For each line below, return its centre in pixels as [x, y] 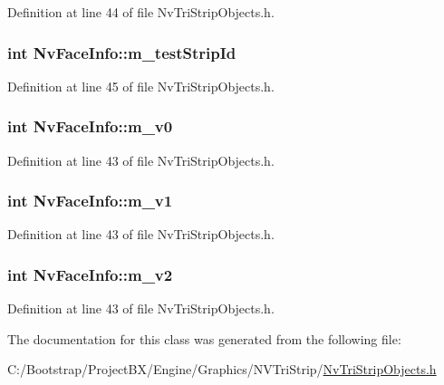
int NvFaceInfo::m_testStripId [122, 52]
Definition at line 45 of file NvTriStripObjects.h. [141, 86]
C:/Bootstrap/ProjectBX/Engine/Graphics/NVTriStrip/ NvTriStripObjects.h [222, 369]
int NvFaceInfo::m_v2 [90, 274]
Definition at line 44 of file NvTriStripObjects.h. [141, 12]
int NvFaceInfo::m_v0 [90, 126]
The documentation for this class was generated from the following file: [204, 338]
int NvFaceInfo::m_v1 [90, 201]
